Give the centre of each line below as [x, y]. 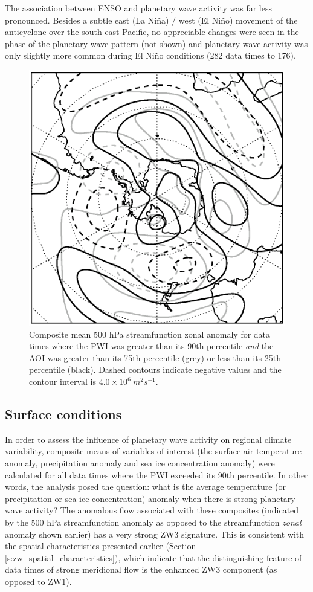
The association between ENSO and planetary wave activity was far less [139, 8]
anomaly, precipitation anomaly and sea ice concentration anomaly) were [140, 463]
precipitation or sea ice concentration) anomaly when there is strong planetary [150, 498]
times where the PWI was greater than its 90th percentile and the [151, 346]
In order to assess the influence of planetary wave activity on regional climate [148, 439]
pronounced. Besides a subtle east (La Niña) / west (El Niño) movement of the [151, 20]
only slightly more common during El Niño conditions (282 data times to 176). [150, 55]
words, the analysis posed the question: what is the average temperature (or [145, 487]
